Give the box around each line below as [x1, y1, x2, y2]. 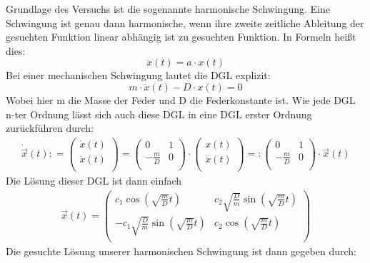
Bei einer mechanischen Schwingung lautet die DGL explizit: [6, 68, 271, 83]
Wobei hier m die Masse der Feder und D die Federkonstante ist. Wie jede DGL [6, 92, 356, 107]
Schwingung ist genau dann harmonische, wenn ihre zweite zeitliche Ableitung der [6, 15, 364, 30]
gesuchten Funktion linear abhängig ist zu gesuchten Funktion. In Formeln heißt [6, 29, 356, 44]
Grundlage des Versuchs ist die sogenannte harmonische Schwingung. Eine [6, 1, 330, 16]
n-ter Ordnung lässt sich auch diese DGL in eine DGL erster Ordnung [6, 106, 312, 121]
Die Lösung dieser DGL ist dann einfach [6, 172, 182, 187]
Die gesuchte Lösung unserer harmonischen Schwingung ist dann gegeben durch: [6, 243, 356, 258]
